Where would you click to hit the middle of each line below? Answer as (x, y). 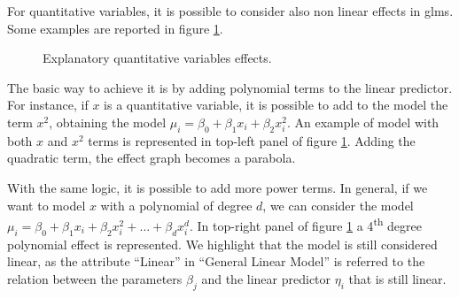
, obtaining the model (108, 122)
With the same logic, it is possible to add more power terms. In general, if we (218, 187)
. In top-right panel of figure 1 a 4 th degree (306, 224)
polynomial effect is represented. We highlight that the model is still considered (222, 244)
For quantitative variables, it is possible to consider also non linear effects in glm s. (230, 11)
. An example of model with (363, 122)
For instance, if (48, 105)
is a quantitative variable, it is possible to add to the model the (276, 105)
